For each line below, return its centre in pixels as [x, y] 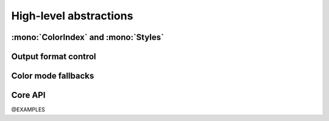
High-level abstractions [72, 16]
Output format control [54, 57]
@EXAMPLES [28, 110]
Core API [28, 95]
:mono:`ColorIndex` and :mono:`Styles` [88, 37]
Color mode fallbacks [53, 76]
